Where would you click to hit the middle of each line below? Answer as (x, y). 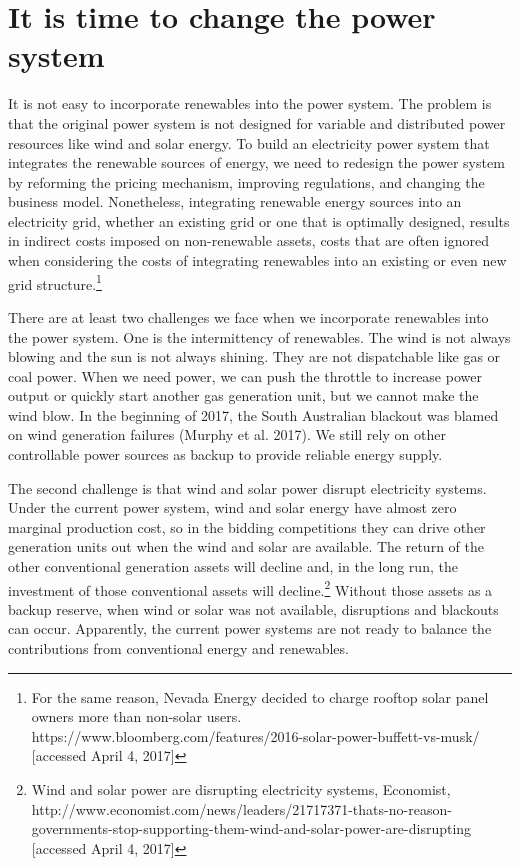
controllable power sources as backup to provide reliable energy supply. (225, 454)
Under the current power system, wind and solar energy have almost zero (232, 507)
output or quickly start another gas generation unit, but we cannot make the (243, 395)
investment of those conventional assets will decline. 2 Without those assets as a (250, 588)
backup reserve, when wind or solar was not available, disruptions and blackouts (253, 608)
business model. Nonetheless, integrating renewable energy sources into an (235, 201)
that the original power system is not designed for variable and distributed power (257, 122)
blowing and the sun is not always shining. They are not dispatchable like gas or (254, 356)
